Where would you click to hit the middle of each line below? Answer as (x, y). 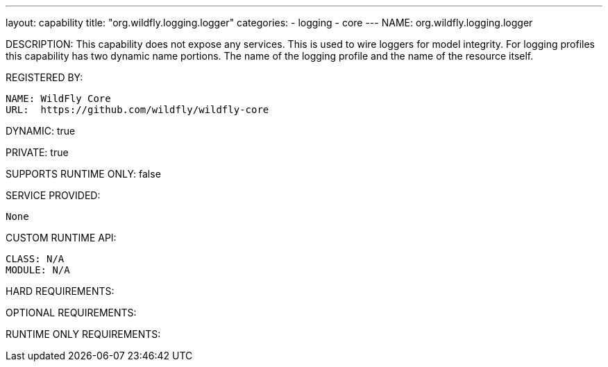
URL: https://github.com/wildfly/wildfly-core (137, 110)
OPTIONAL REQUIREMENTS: (71, 313)
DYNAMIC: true (41, 131)
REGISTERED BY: (44, 77)
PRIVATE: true (37, 152)
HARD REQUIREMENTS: (60, 291)
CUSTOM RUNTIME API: (61, 238)
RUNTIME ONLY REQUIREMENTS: (83, 334)
